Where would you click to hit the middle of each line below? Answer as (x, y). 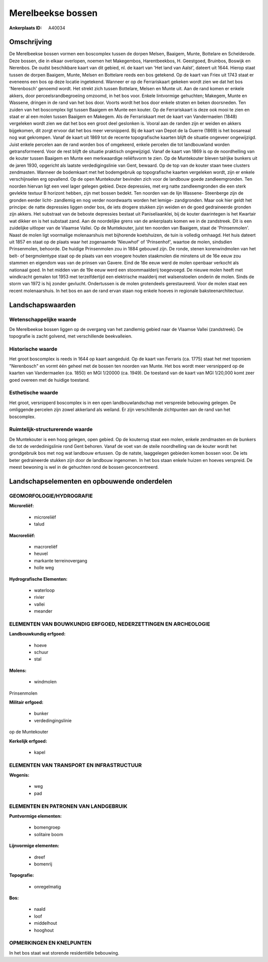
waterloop (44, 590)
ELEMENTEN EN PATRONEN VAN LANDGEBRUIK (68, 806)
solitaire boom (49, 834)
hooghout (44, 930)
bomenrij (43, 864)
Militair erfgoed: (26, 702)
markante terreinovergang (61, 560)
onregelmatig (48, 886)
